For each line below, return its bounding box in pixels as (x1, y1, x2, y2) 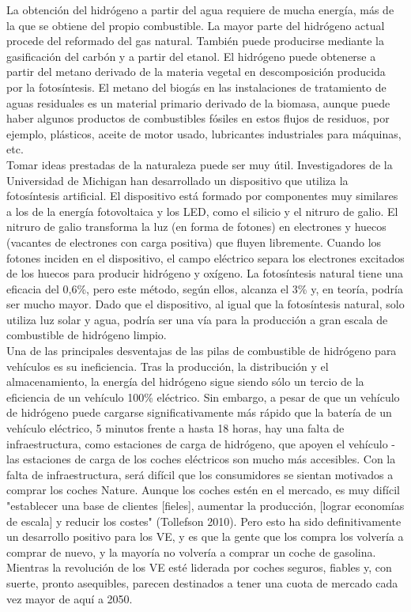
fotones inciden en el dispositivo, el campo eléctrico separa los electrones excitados (6, 249, 405, 266)
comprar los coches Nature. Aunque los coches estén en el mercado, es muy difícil (6, 482, 400, 498)
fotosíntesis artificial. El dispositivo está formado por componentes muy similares (6, 187, 398, 204)
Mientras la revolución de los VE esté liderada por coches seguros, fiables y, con (6, 559, 392, 576)
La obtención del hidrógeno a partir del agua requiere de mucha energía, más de (6, 2, 394, 17)
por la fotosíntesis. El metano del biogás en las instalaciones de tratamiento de (6, 78, 386, 95)
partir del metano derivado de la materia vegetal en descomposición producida (6, 63, 386, 80)
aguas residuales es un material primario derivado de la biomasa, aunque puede (6, 94, 390, 111)
